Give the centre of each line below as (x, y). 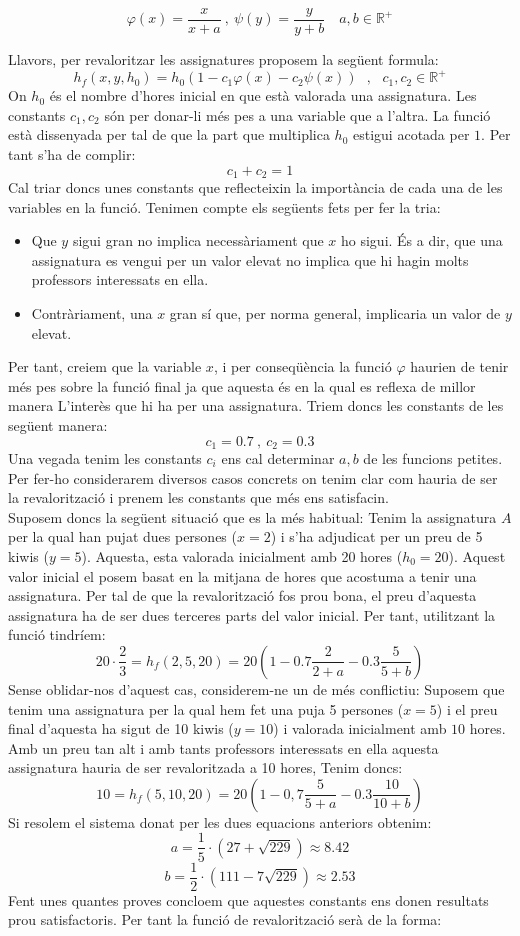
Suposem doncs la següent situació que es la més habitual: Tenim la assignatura (252, 516)
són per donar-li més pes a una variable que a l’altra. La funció (297, 114)
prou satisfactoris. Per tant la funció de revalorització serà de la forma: (225, 919)
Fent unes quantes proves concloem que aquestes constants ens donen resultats (248, 899)
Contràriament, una (92, 312)
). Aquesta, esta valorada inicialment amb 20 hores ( (242, 555)
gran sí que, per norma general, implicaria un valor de (335, 312)
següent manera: (58, 424)
